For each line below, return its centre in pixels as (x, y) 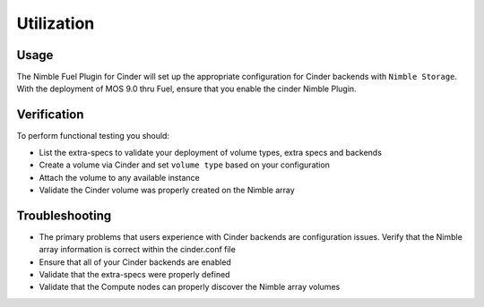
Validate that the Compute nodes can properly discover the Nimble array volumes (190, 287)
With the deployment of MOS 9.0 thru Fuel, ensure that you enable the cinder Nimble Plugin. (187, 89)
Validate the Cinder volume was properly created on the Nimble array (167, 190)
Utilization (56, 23)
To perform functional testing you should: (93, 136)
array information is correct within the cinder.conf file (138, 250)
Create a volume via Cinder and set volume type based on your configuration (185, 165)
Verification (50, 115)
